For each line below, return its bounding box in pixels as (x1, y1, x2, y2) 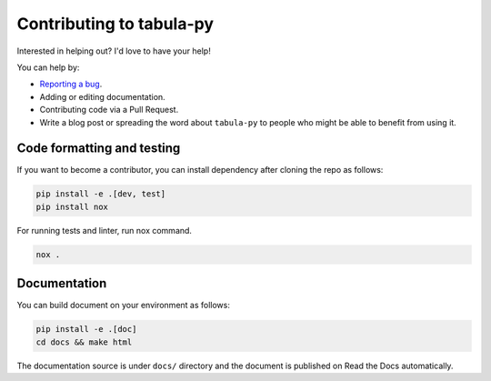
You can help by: (16, 62, 80, 73)
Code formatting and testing (16, 141, 181, 156)
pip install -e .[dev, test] (35, 189, 166, 199)
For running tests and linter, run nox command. (16, 225, 193, 236)
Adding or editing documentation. (39, 91, 165, 102)
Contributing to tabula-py (16, 14, 214, 34)
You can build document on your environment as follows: (16, 300, 231, 311)
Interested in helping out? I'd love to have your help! (16, 45, 211, 56)
